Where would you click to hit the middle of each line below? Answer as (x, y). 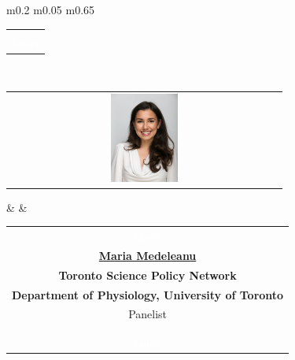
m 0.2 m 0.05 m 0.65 (51, 9)
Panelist (148, 314)
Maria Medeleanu (147, 255)
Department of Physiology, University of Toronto (148, 294)
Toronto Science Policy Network (147, 275)
